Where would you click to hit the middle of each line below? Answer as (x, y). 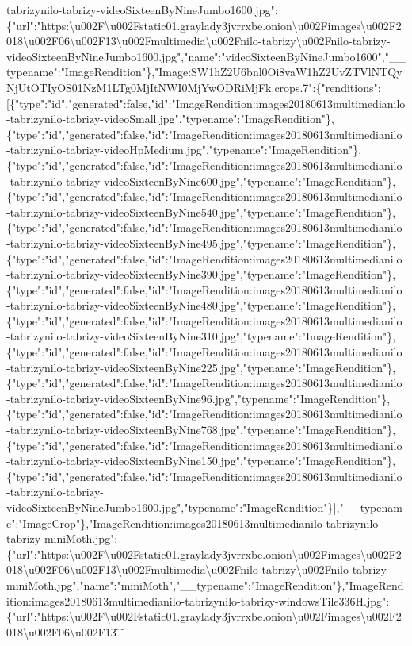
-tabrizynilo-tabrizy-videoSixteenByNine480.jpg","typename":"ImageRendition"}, (201, 305)
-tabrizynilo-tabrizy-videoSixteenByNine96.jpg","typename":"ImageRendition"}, (198, 398)
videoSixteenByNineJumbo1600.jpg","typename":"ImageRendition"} (170, 507)
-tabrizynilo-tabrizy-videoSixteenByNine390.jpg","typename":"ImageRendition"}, (201, 274)
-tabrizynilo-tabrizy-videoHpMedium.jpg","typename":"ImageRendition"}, (184, 150)
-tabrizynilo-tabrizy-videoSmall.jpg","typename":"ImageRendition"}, (170, 119)
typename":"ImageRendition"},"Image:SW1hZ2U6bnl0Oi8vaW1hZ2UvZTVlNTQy (204, 72)
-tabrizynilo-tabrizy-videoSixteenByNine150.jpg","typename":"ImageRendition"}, (201, 461)
